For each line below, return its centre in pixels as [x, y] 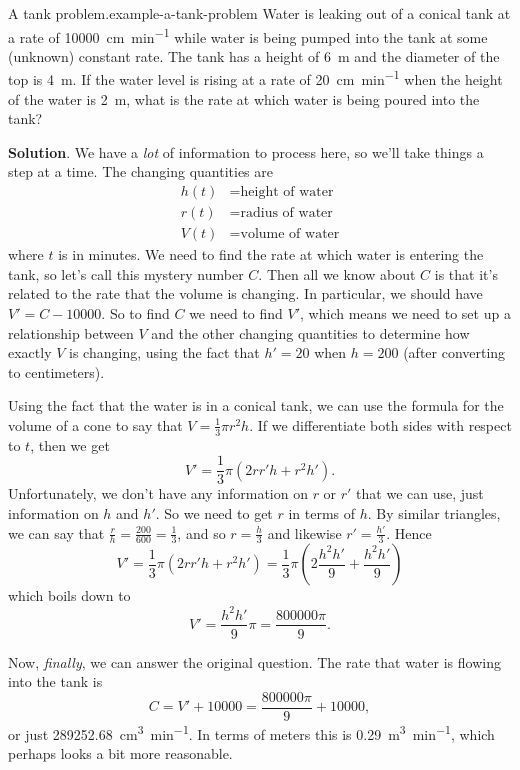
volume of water [290, 234]
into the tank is [55, 681]
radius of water [286, 213]
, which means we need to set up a [405, 312]
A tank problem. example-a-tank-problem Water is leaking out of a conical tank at [259, 13]
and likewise [304, 532]
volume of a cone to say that [95, 424]
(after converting [454, 352]
